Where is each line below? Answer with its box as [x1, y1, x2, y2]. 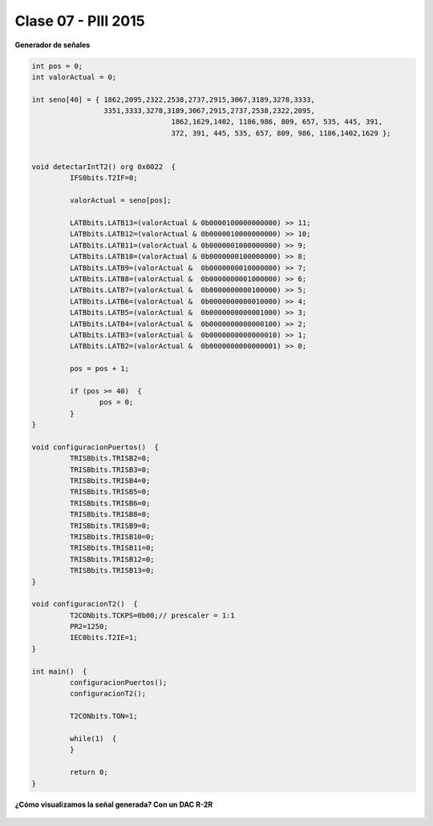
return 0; [69, 768, 108, 777]
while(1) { [69, 734, 117, 743]
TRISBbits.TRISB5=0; [69, 487, 151, 497]
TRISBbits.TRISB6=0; [69, 498, 151, 508]
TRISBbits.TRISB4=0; [69, 476, 151, 485]
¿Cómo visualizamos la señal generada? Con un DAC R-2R [14, 800, 213, 809]
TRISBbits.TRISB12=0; [69, 554, 156, 564]
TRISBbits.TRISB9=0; [69, 521, 151, 530]
